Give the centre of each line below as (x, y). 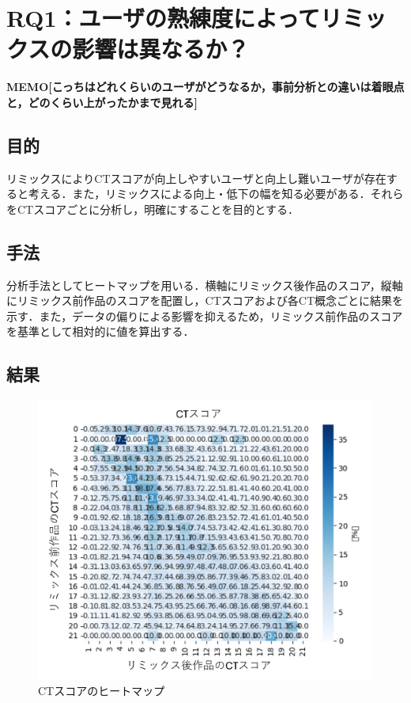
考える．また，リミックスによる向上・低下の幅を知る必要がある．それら (216, 194)
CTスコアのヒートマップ (102, 691)
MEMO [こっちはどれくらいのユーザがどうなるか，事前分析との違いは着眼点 (205, 87)
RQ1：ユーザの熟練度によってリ (174, 18)
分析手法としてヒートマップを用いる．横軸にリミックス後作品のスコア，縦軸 (205, 285)
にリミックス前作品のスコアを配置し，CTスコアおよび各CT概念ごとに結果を (205, 300)
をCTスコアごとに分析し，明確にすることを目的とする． (153, 209)
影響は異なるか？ (161, 49)
